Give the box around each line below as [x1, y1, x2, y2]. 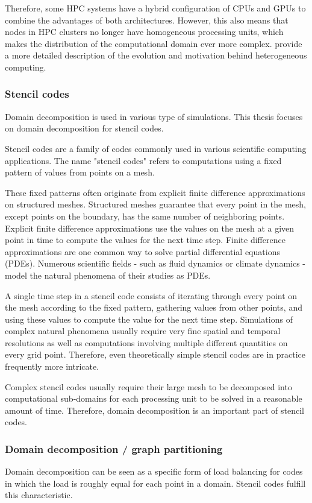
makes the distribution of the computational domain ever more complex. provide [5, 37, 302, 49]
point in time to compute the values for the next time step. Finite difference [5, 233, 285, 246]
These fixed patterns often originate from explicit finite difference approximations [5, 186, 305, 198]
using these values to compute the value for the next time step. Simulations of [5, 312, 293, 325]
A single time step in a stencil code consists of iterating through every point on [5, 289, 298, 302]
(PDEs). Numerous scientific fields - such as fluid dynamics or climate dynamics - [5, 257, 306, 270]
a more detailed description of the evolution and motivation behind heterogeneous [5, 49, 307, 62]
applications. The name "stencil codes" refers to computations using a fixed [5, 154, 282, 166]
